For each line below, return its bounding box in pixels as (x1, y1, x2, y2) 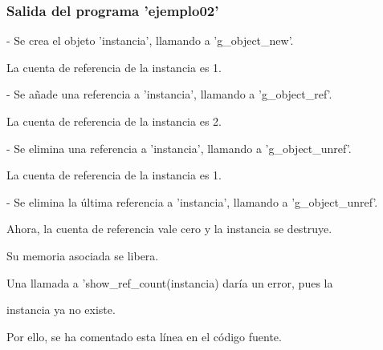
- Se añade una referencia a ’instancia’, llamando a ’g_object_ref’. (6, 86, 332, 103)
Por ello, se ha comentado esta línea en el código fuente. (6, 328, 282, 344)
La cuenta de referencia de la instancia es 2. (6, 113, 222, 129)
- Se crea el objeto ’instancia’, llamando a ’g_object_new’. (6, 32, 294, 49)
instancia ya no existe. (6, 301, 116, 318)
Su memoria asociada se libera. (6, 247, 159, 264)
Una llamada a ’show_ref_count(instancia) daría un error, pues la (6, 274, 333, 291)
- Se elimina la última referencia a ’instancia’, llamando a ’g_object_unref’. (6, 193, 378, 210)
